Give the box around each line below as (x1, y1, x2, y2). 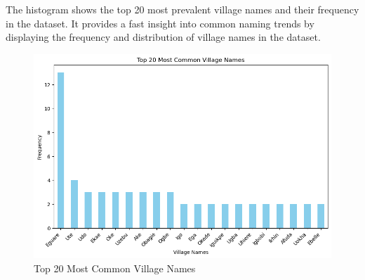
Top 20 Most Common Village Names (34, 260, 196, 275)
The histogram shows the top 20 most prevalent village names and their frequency (6, 2, 359, 16)
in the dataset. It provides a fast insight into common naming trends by (6, 15, 314, 30)
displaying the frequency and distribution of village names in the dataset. (6, 30, 321, 44)
